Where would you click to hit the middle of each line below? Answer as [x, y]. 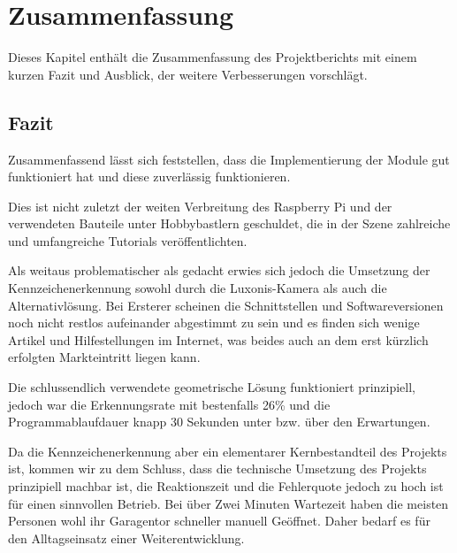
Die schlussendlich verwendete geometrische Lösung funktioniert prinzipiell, [212, 387]
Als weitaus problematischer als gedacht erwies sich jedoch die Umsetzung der [219, 270]
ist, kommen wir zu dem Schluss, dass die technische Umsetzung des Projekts [217, 469]
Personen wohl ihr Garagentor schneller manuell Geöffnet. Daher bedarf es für [219, 521]
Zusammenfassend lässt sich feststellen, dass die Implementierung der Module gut [229, 159]
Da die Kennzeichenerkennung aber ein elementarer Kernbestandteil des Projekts [228, 451]
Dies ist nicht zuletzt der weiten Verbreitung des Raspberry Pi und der [200, 206]
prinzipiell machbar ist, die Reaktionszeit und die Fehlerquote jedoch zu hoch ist [226, 486]
